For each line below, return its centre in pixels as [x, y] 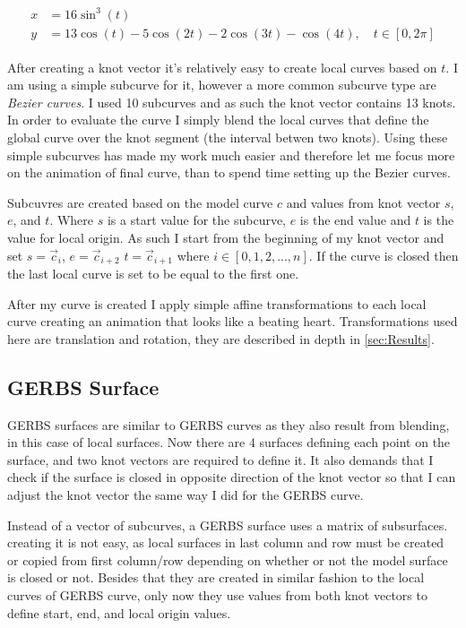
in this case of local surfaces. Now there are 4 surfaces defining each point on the [229, 442]
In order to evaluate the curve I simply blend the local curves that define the [218, 120]
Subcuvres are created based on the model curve [140, 202]
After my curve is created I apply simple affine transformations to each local [217, 303]
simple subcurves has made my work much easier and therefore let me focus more [231, 155]
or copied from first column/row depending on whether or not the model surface [228, 559]
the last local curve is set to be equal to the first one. [153, 273]
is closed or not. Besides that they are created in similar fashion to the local [216, 577]
